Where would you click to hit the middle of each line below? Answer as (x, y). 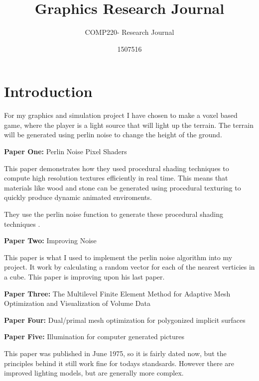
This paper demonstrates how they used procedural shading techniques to (117, 168)
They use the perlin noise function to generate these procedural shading (114, 214)
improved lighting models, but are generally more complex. (94, 373)
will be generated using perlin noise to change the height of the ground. (113, 135)
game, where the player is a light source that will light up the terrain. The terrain (129, 125)
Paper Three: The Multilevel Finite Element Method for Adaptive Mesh (117, 293)
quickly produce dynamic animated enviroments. (78, 197)
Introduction (48, 91)
